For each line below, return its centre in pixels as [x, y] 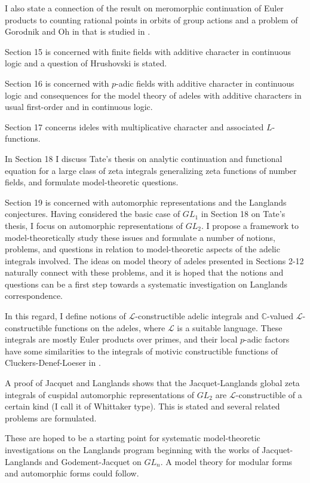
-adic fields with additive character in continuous [205, 83]
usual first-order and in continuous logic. [79, 107]
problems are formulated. [51, 418]
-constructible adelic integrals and [197, 316]
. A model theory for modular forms [226, 461]
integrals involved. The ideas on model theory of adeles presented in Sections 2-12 [154, 260]
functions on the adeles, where [110, 327]
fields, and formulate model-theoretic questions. [92, 182]
